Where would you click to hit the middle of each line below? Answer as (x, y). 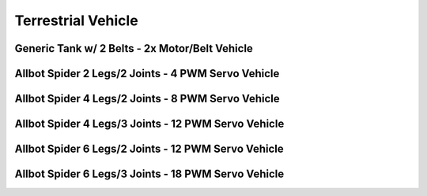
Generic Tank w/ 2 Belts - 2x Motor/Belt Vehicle (134, 48)
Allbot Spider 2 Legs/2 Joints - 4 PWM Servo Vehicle (147, 74)
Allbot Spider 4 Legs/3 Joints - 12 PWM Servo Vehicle (149, 124)
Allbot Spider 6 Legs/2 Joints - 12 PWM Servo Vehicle (149, 149)
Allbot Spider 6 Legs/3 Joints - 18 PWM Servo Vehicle (149, 174)
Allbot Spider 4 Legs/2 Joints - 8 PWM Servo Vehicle (147, 99)
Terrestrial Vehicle (76, 20)
